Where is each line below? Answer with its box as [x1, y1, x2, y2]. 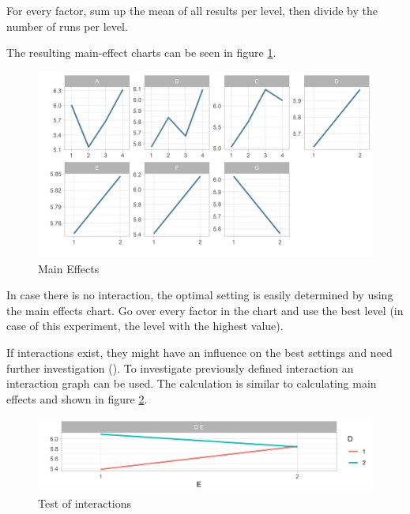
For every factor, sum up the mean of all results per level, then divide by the [6, 2, 378, 18]
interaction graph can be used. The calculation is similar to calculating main [6, 375, 377, 392]
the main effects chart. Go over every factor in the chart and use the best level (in [6, 302, 404, 318]
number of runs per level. [6, 17, 128, 34]
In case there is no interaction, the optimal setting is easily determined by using [6, 287, 393, 303]
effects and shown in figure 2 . [6, 390, 148, 407]
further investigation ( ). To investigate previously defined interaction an [6, 359, 354, 376]
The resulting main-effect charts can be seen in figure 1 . [6, 44, 276, 61]
